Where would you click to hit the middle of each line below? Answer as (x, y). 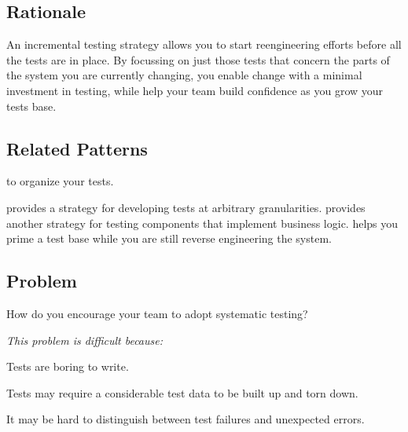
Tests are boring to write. (68, 366)
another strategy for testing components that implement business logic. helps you (202, 223)
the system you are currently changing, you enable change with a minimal (184, 75)
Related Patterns (77, 148)
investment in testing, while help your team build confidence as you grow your (195, 90)
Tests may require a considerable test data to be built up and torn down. (182, 392)
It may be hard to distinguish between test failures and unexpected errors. (186, 419)
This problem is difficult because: (85, 340)
